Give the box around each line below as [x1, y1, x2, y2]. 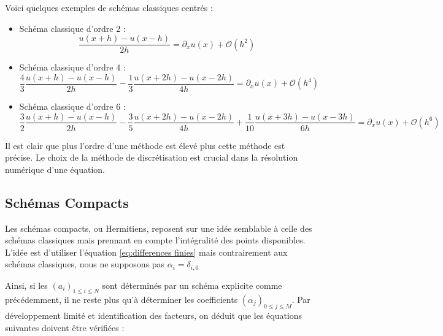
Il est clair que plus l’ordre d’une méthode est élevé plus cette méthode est [5, 139, 285, 151]
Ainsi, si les [5, 278, 48, 291]
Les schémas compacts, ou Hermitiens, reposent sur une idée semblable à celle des [5, 221, 312, 234]
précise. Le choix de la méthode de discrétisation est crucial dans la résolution [5, 151, 298, 164]
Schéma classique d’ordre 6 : [19, 99, 126, 112]
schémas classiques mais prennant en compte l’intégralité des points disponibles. [5, 234, 306, 246]
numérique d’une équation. [5, 162, 106, 175]
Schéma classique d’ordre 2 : [19, 21, 126, 34]
